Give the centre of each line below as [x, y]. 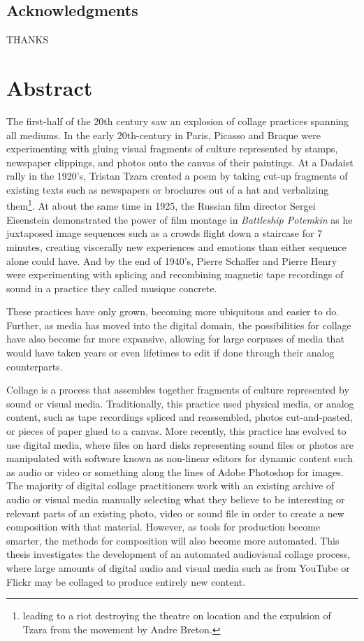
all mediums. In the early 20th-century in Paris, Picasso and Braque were [163, 135]
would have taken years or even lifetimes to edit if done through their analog [170, 353]
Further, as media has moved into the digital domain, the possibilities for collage [179, 325]
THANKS [28, 39]
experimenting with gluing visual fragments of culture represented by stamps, [172, 149]
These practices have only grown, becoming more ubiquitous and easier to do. [173, 311]
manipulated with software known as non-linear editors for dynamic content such [180, 458]
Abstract [50, 87]
